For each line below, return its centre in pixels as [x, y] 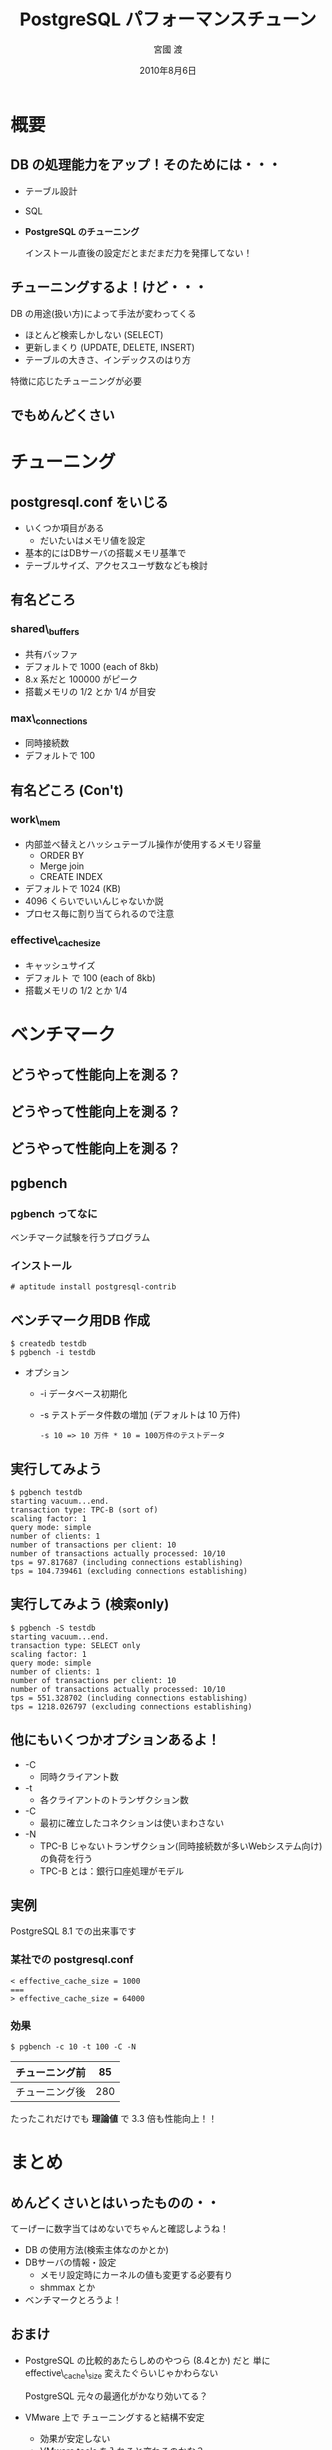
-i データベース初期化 [83, 1394]
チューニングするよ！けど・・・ [109, 287]
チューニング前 [51, 2072]
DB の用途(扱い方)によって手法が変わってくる [103, 313]
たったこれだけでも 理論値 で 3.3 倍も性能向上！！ [114, 2118]
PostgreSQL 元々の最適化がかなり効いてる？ [116, 2396]
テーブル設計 [51, 191]
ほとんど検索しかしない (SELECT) [94, 334]
